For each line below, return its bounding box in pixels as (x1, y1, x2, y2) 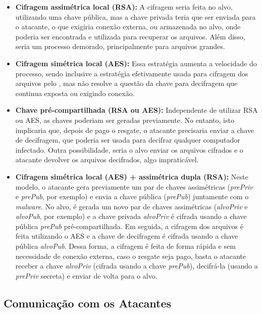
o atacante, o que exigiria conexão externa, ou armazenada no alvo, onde (15, 21, 241, 32)
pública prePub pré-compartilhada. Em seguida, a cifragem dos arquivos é (15, 220, 243, 231)
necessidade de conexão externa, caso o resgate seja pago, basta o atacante (15, 250, 246, 261)
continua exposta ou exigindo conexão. (15, 87, 135, 98)
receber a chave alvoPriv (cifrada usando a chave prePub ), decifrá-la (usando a (15, 260, 258, 271)
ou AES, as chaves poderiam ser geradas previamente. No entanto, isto (15, 114, 234, 125)
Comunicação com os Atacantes (4, 295, 172, 310)
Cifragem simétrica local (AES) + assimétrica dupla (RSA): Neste (15, 171, 248, 182)
